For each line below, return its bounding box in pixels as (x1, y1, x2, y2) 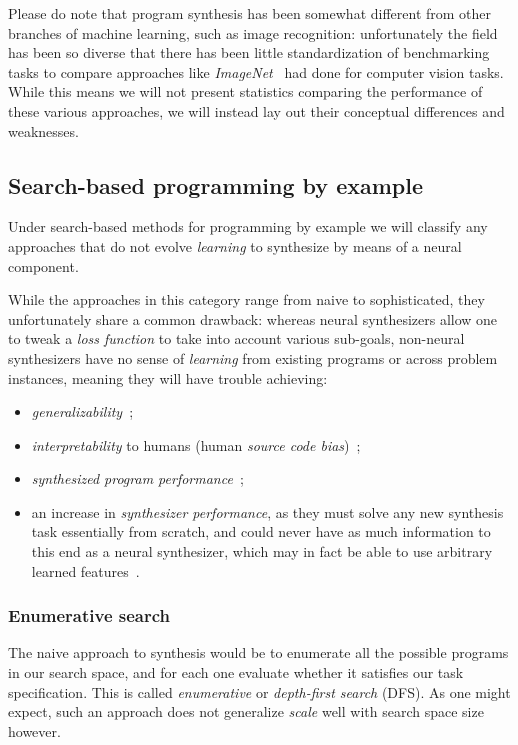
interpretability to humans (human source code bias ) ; (31, 434, 361, 455)
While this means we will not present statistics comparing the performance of (8, 81, 483, 102)
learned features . (31, 560, 140, 581)
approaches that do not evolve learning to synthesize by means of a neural (8, 235, 462, 256)
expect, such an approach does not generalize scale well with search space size (8, 701, 484, 722)
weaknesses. (8, 120, 79, 141)
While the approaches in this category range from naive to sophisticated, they (8, 289, 485, 310)
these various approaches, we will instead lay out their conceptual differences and (8, 100, 505, 121)
